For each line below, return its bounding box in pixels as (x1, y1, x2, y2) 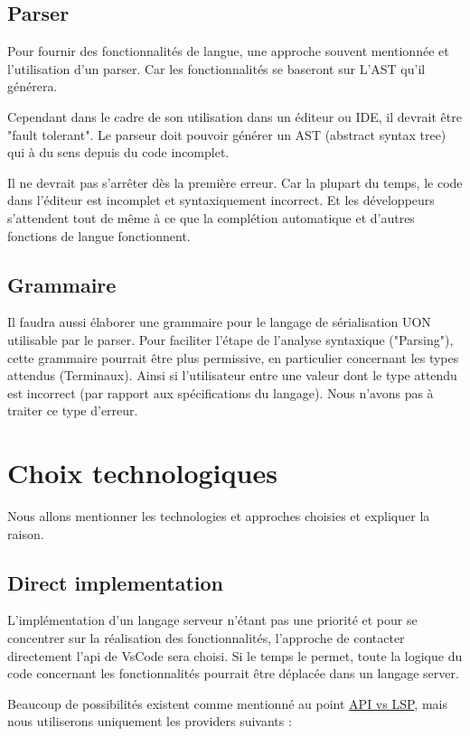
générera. (7, 77, 58, 96)
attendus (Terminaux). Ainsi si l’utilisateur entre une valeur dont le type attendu (7, 366, 457, 385)
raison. (7, 524, 44, 543)
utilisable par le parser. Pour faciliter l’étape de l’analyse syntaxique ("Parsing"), (7, 330, 454, 349)
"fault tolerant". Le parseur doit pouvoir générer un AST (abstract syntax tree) (7, 125, 446, 144)
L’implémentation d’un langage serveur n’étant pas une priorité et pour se (7, 610, 418, 629)
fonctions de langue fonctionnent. (7, 226, 191, 245)
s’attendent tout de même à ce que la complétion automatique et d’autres (7, 208, 415, 227)
